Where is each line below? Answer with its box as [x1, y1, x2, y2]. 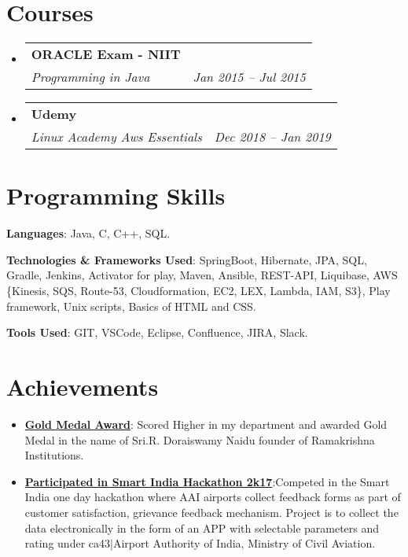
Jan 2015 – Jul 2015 [193, 68, 306, 87]
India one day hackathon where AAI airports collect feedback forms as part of [24, 489, 401, 505]
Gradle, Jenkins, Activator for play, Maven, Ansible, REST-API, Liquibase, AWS [6, 267, 398, 283]
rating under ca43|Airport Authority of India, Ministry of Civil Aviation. [24, 535, 376, 551]
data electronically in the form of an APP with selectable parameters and [24, 519, 380, 536]
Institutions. [24, 447, 84, 463]
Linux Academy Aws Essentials [31, 127, 202, 146]
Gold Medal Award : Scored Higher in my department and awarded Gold [24, 415, 388, 432]
